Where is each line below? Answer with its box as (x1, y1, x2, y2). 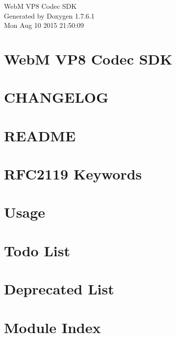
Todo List (4, 240, 70, 260)
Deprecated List (4, 279, 114, 299)
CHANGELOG (4, 87, 109, 107)
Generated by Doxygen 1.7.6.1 (4, 10, 95, 21)
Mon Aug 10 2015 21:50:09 (4, 20, 84, 30)
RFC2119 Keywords (4, 164, 142, 184)
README (4, 125, 76, 145)
